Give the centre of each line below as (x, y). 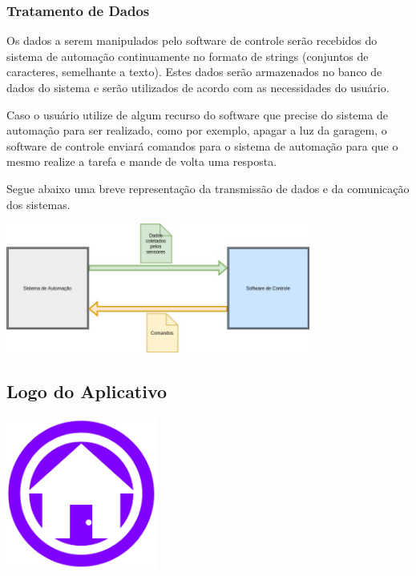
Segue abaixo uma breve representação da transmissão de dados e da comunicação (208, 188)
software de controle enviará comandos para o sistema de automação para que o (202, 145)
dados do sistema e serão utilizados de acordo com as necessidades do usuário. (198, 87)
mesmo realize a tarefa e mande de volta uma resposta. (142, 161)
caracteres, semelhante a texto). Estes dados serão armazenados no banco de (194, 72)
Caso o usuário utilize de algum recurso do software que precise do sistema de (197, 114)
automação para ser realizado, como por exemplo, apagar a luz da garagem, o (197, 130)
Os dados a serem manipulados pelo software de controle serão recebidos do (192, 40)
